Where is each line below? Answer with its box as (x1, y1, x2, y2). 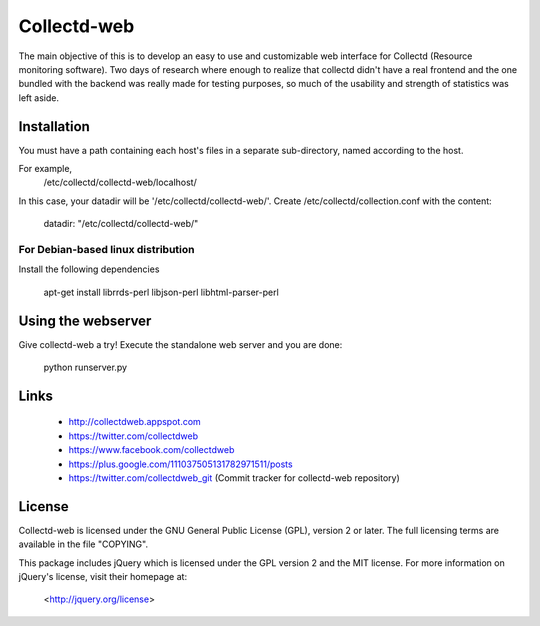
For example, (18, 163, 73, 175)
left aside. (18, 91, 60, 104)
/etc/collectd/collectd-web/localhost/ (43, 176, 197, 189)
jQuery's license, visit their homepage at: (18, 571, 188, 583)
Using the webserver (18, 312, 152, 329)
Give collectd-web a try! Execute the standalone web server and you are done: (18, 338, 343, 350)
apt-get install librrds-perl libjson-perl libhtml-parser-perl (43, 286, 279, 298)
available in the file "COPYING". (18, 538, 149, 550)
